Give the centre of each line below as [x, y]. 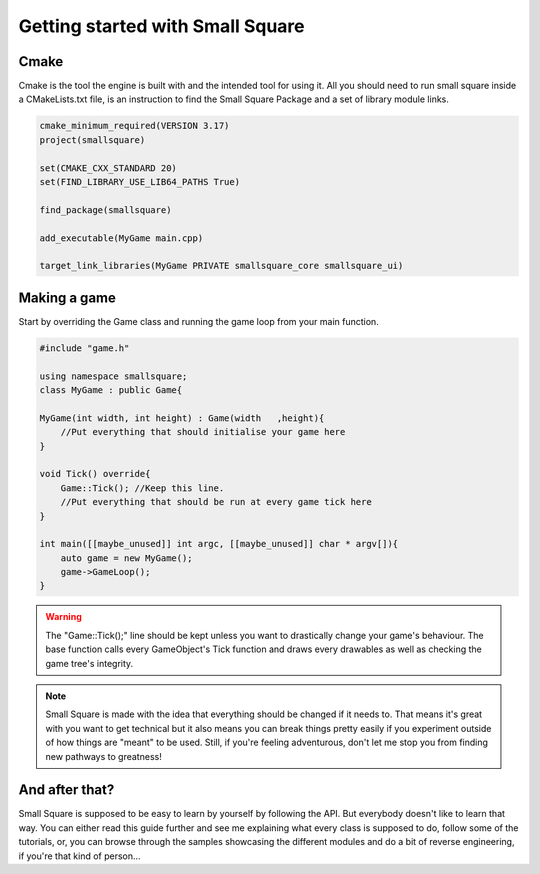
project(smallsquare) [92, 139]
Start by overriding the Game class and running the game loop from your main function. [198, 321]
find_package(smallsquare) [105, 209]
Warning [63, 617]
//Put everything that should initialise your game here [203, 432]
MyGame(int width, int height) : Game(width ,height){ [182, 418]
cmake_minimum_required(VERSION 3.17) [134, 126]
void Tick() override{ [95, 474]
